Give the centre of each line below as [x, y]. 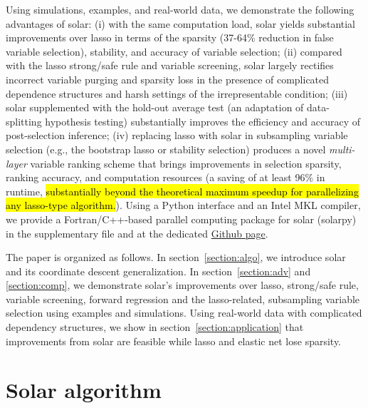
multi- [342, 149]
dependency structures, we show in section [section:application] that [155, 327]
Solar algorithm [84, 390]
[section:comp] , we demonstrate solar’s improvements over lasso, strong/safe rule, [182, 285]
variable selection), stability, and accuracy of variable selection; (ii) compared [174, 51]
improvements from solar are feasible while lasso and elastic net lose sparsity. [174, 341]
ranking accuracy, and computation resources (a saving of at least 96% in [165, 177]
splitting [24, 121]
